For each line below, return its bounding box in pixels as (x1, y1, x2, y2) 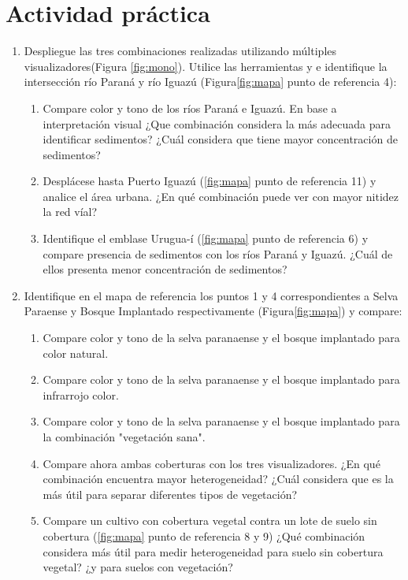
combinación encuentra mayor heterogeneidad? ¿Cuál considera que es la (43, 470, 394, 487)
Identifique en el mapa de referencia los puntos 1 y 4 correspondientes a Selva (24, 287, 399, 303)
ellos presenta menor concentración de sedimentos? (43, 261, 287, 277)
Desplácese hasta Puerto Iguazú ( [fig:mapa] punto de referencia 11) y (43, 173, 376, 189)
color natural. (43, 344, 109, 361)
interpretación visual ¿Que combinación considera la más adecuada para (43, 115, 391, 132)
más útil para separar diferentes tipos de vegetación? (43, 485, 298, 502)
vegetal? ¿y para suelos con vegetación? (43, 559, 233, 575)
